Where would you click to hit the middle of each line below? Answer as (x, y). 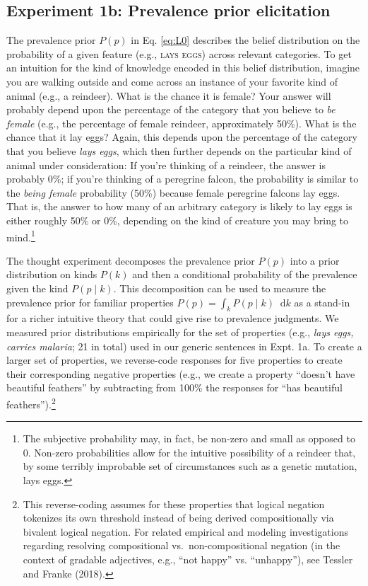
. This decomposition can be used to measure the (220, 288)
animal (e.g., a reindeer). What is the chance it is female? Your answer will (169, 95)
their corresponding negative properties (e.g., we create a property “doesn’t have (181, 373)
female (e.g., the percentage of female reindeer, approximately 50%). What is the (182, 123)
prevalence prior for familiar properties (90, 302)
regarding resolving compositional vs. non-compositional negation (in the (182, 545)
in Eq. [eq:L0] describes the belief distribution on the (245, 40)
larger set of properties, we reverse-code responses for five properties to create (174, 360)
